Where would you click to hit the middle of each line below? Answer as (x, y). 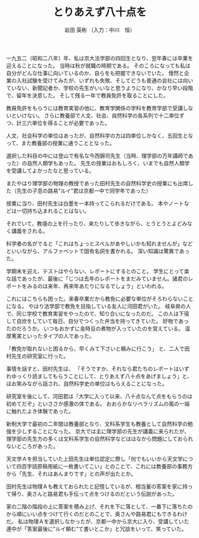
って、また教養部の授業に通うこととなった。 (61, 143)
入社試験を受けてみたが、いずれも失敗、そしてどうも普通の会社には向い (105, 80)
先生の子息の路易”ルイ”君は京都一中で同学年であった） (84, 191)
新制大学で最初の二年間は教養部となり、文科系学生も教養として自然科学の (97, 424)
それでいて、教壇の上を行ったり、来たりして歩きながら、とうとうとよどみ (97, 223)
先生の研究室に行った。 (40, 356)
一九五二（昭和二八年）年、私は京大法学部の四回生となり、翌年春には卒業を (100, 58)
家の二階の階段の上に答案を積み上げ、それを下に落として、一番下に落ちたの (99, 506)
